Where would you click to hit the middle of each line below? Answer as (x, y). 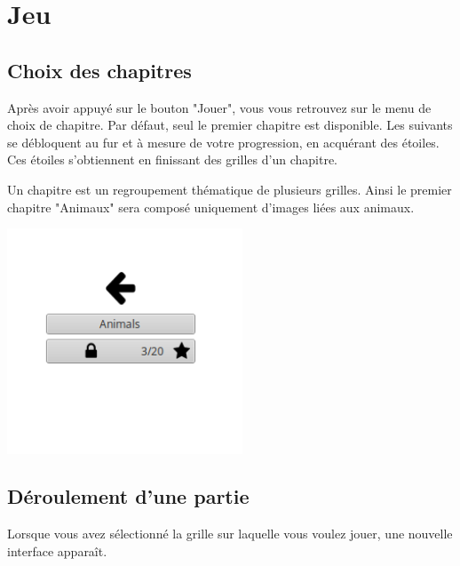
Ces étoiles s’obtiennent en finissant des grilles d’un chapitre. (172, 159)
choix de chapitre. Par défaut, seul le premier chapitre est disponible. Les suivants (230, 125)
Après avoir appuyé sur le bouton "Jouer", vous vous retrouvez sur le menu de (219, 107)
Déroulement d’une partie (128, 496)
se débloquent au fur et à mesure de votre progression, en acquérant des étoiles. (223, 142)
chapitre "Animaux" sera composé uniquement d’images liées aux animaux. (211, 207)
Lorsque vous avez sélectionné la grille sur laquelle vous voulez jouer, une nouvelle (230, 534)
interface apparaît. (57, 550)
